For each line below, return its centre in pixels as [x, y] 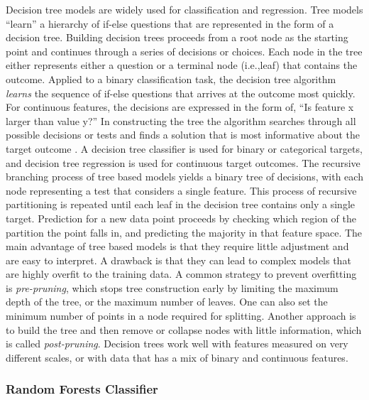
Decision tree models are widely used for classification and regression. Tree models [184, 9]
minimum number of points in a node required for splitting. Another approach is [181, 316]
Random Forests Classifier [82, 389]
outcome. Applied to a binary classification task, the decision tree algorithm [171, 79]
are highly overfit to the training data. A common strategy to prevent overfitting [181, 274]
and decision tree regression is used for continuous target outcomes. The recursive [183, 162]
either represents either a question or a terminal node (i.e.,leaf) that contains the [182, 65]
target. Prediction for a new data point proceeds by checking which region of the [181, 218]
